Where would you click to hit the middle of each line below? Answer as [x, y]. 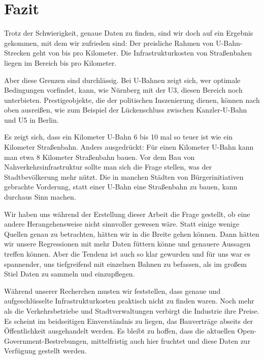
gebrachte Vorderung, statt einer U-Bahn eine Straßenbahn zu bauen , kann [121, 187]
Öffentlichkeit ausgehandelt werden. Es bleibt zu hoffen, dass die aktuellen [120, 331]
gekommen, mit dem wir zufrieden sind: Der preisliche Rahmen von [109, 43]
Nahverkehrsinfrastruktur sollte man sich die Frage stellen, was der [108, 167]
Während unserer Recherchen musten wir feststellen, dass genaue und [112, 291]
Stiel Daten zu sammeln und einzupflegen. [70, 274]
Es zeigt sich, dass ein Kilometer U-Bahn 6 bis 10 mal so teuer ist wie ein [119, 137]
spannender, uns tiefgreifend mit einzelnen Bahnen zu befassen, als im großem [125, 264]
